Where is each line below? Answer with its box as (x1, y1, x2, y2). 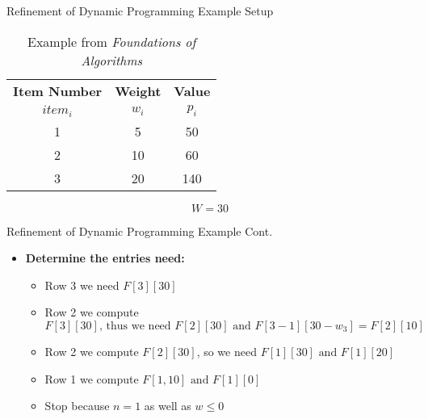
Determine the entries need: (25, 249, 185, 266)
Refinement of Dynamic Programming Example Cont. (6, 222, 273, 239)
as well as (144, 397, 191, 414)
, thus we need (99, 320, 171, 332)
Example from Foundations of (27, 31, 196, 51)
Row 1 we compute (44, 370, 139, 387)
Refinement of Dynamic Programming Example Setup (6, 2, 274, 19)
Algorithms (81, 50, 143, 69)
